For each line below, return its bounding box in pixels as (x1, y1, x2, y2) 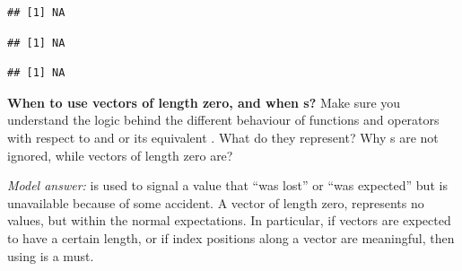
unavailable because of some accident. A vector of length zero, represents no (7, 193, 424, 212)
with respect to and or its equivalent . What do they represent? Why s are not (7, 127, 439, 146)
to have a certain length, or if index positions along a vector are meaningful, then (7, 228, 455, 247)
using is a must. (7, 246, 94, 265)
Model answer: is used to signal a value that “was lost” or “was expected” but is (7, 176, 448, 195)
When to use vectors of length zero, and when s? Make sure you (7, 92, 401, 111)
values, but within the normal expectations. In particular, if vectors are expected (7, 211, 451, 230)
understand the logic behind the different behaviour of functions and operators (7, 110, 440, 129)
